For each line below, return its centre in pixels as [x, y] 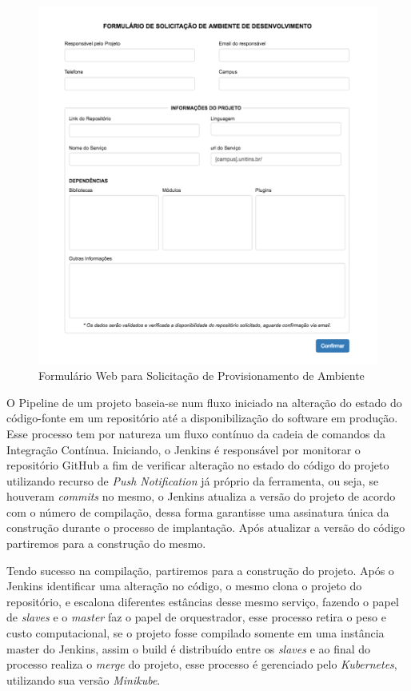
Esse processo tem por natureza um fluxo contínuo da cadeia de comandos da [196, 433]
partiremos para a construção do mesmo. [106, 543]
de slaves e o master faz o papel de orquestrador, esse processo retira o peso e [196, 617]
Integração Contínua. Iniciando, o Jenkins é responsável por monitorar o [184, 449]
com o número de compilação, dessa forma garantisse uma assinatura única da [198, 511]
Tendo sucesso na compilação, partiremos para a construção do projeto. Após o [200, 570]
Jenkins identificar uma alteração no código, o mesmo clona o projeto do [184, 586]
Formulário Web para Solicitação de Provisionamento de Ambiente [202, 375]
